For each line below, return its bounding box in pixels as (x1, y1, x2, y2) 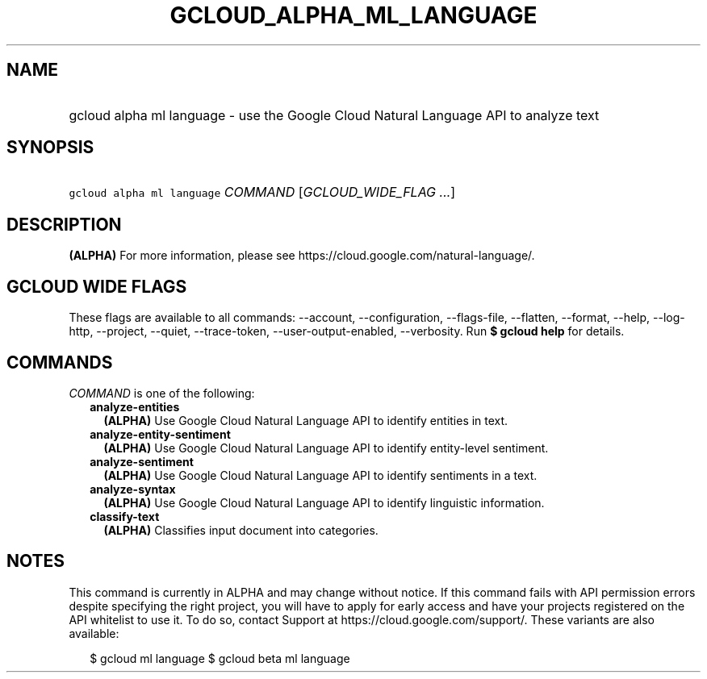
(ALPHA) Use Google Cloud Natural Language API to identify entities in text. (103, 413, 508, 427)
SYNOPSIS (6, 137, 94, 158)
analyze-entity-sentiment (90, 427, 231, 441)
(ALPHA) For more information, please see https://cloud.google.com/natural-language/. (69, 248, 535, 263)
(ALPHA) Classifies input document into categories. (103, 523, 379, 537)
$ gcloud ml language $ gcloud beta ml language (90, 651, 350, 665)
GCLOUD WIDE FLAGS (6, 276, 187, 297)
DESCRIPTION (6, 214, 122, 235)
